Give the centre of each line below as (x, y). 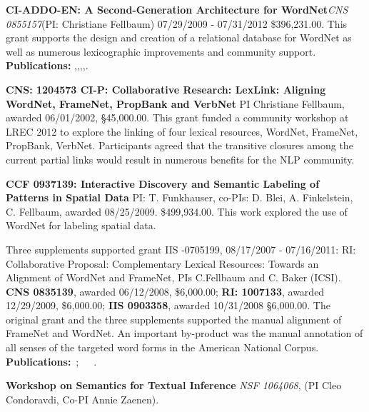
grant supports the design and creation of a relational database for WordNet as (179, 37)
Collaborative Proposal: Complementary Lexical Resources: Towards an (162, 263)
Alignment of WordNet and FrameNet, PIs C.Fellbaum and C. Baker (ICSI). (173, 277)
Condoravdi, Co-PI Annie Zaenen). (82, 399)
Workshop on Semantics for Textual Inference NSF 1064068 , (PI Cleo (174, 385)
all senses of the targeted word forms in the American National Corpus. (162, 347)
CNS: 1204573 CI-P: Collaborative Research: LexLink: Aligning (166, 89)
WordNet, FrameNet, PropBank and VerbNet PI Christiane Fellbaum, (175, 103)
